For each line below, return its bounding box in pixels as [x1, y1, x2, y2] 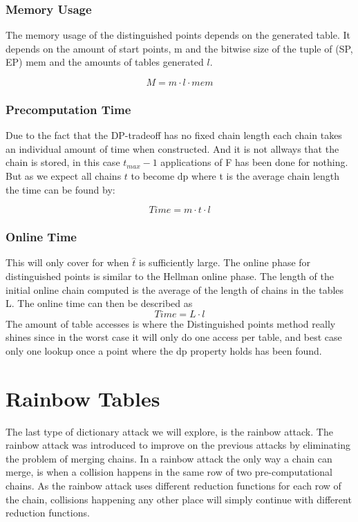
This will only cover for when [6, 255, 129, 270]
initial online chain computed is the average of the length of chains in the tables [6, 282, 344, 297]
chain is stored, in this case [6, 155, 120, 169]
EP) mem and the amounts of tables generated [6, 55, 204, 69]
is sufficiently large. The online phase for [139, 255, 311, 270]
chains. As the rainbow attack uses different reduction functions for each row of [6, 478, 341, 493]
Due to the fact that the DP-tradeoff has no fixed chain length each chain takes [6, 128, 342, 142]
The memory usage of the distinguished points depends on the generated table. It [6, 28, 351, 42]
